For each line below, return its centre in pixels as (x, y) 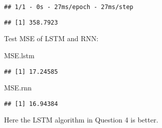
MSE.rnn (18, 88)
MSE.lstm (19, 55)
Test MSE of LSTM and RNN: (51, 38)
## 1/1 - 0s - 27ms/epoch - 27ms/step (69, 7)
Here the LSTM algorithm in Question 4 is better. (81, 120)
